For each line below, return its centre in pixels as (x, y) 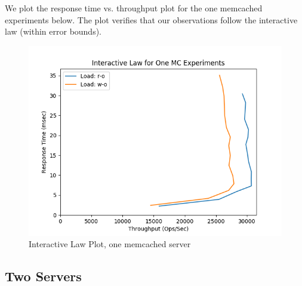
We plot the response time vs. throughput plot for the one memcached (134, 8)
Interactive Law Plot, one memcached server (110, 244)
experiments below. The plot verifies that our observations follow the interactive (151, 19)
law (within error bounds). (53, 31)
